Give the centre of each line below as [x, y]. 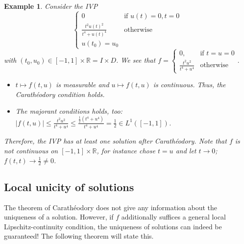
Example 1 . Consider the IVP [51, 6]
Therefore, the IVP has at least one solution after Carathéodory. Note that [115, 141]
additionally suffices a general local [174, 217]
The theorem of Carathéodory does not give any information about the [111, 207]
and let [186, 151]
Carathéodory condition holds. [60, 94]
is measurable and [82, 85]
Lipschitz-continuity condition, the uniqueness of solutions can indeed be [113, 226]
